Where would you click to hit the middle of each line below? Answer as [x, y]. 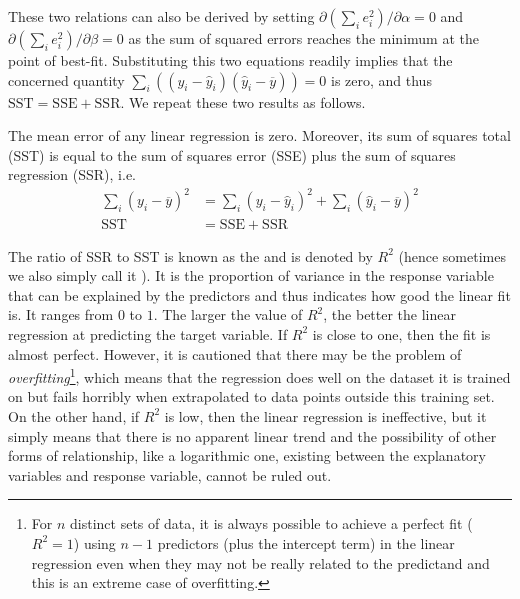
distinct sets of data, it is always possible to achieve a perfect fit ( [271, 523]
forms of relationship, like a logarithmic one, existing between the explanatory [247, 455]
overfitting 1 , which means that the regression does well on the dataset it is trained [259, 375]
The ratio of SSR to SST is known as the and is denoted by [190, 255]
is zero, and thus [381, 79]
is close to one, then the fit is [401, 333]
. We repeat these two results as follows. [243, 101]
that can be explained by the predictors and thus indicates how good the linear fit [259, 294]
